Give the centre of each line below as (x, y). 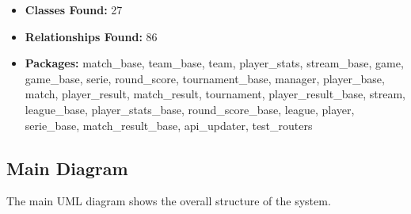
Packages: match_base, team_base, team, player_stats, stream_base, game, (214, 63)
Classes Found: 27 (74, 10)
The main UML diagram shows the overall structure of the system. (169, 201)
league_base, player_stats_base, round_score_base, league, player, (190, 109)
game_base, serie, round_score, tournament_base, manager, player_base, (205, 78)
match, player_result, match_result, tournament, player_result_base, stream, (215, 94)
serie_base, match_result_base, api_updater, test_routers (169, 125)
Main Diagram (67, 168)
